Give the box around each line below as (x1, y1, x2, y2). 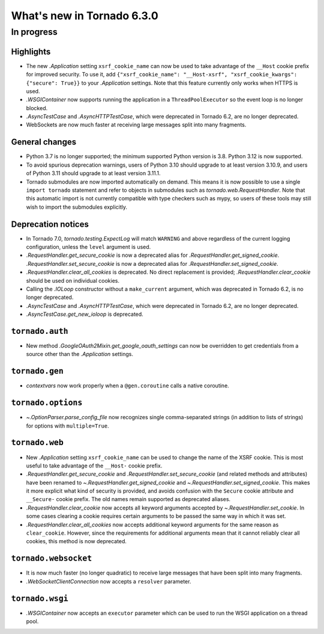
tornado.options (11, 398, 83, 408)
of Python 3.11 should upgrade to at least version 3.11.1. (26, 170, 161, 177)
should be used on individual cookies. (26, 277, 120, 284)
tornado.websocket (11, 553, 92, 564)
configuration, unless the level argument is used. (26, 244, 151, 250)
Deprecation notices (11, 219, 89, 229)
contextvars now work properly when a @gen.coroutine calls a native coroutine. (26, 382, 229, 389)
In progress (11, 26, 58, 37)
